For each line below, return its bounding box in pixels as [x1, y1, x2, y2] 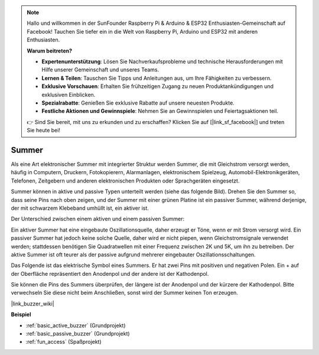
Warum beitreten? [27, 47, 73, 54]
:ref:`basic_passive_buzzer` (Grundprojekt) [25, 330, 130, 337]
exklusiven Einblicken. [41, 91, 96, 98]
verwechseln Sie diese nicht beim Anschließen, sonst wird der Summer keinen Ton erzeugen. [11, 289, 239, 297]
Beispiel [11, 311, 31, 318]
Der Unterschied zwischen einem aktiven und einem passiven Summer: [11, 216, 185, 223]
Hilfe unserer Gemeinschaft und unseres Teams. [41, 66, 159, 73]
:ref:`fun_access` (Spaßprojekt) [25, 338, 102, 346]
